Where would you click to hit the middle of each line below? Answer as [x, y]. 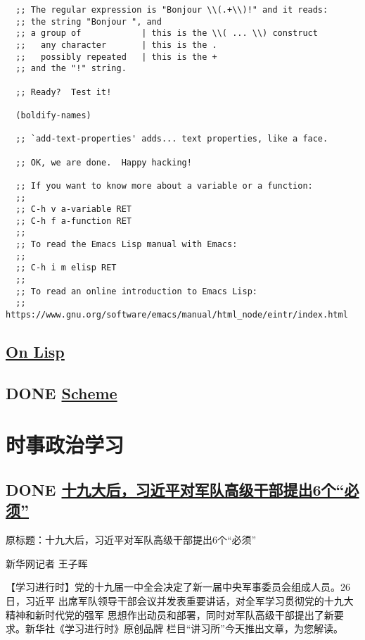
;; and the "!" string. [71, 69]
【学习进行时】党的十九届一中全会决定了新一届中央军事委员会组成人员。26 [178, 587]
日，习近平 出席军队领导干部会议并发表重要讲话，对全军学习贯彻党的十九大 [180, 601]
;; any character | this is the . [116, 45]
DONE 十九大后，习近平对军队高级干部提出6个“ [175, 490]
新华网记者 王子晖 [47, 563]
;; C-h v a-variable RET [73, 209]
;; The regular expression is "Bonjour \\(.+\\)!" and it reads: [172, 10]
